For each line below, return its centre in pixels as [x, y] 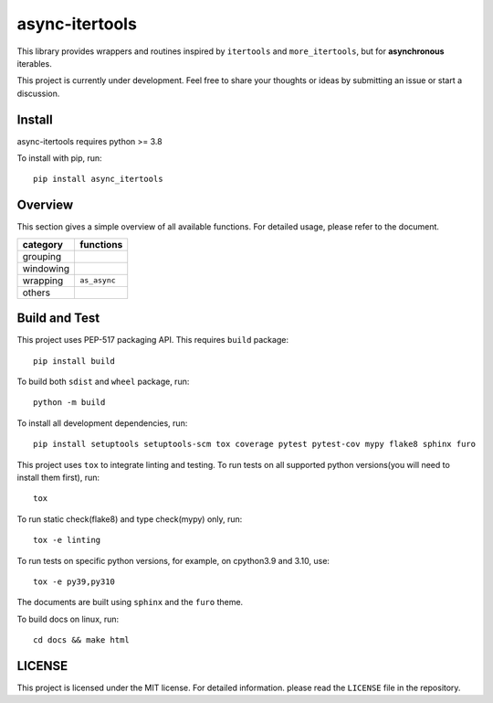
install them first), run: [58, 477]
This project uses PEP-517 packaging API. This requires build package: [153, 340]
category [43, 244]
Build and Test [58, 319]
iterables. [34, 63]
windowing [46, 268]
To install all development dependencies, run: [102, 423]
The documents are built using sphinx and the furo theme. [130, 602]
